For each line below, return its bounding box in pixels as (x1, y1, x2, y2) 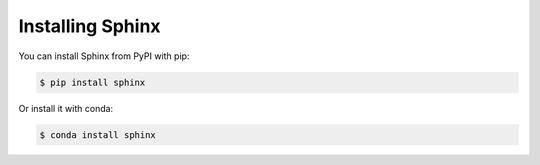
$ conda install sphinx (39, 129, 157, 140)
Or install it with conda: (18, 102, 114, 114)
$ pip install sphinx (39, 76, 146, 88)
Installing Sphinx (18, 15, 161, 37)
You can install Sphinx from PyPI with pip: (18, 50, 190, 62)
